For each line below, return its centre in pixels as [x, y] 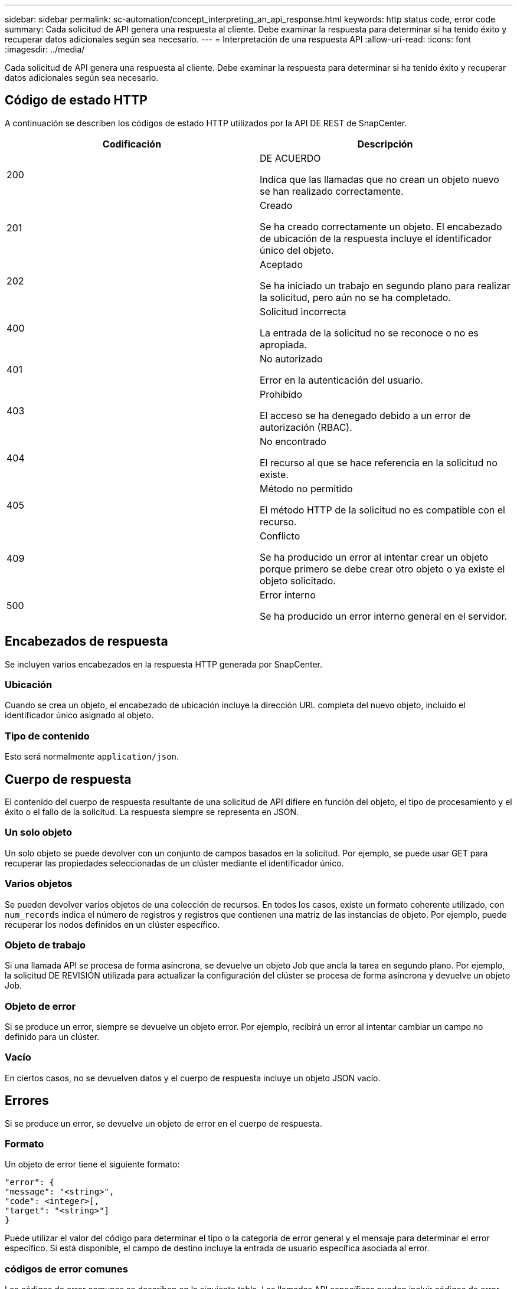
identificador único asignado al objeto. [79, 715]
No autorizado [291, 359]
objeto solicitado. [298, 580]
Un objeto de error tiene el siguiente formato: [92, 1164]
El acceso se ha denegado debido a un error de [365, 415]
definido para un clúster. [52, 1037]
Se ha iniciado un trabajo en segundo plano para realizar [385, 285]
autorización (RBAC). [306, 427]
